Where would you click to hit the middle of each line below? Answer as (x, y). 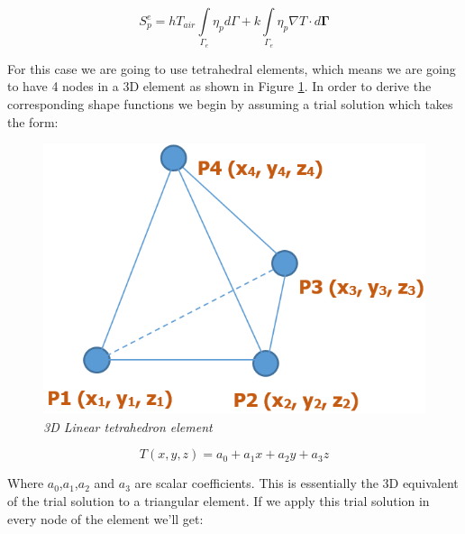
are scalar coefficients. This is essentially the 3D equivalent (296, 483)
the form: (33, 121)
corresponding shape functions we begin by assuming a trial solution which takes (230, 103)
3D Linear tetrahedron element (128, 426)
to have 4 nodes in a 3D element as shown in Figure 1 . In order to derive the (219, 86)
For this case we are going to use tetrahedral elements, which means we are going (232, 68)
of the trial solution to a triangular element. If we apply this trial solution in (219, 500)
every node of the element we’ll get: (105, 518)
